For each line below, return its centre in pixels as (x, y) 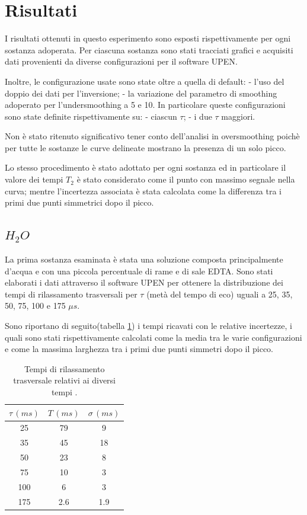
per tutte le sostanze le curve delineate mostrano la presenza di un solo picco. (145, 147)
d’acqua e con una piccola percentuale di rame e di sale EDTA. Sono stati (139, 271)
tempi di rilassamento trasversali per (71, 294)
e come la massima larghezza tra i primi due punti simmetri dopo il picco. (139, 349)
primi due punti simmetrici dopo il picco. (79, 202)
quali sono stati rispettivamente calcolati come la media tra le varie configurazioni (153, 337)
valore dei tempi (34, 179)
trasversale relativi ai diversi (64, 380)
